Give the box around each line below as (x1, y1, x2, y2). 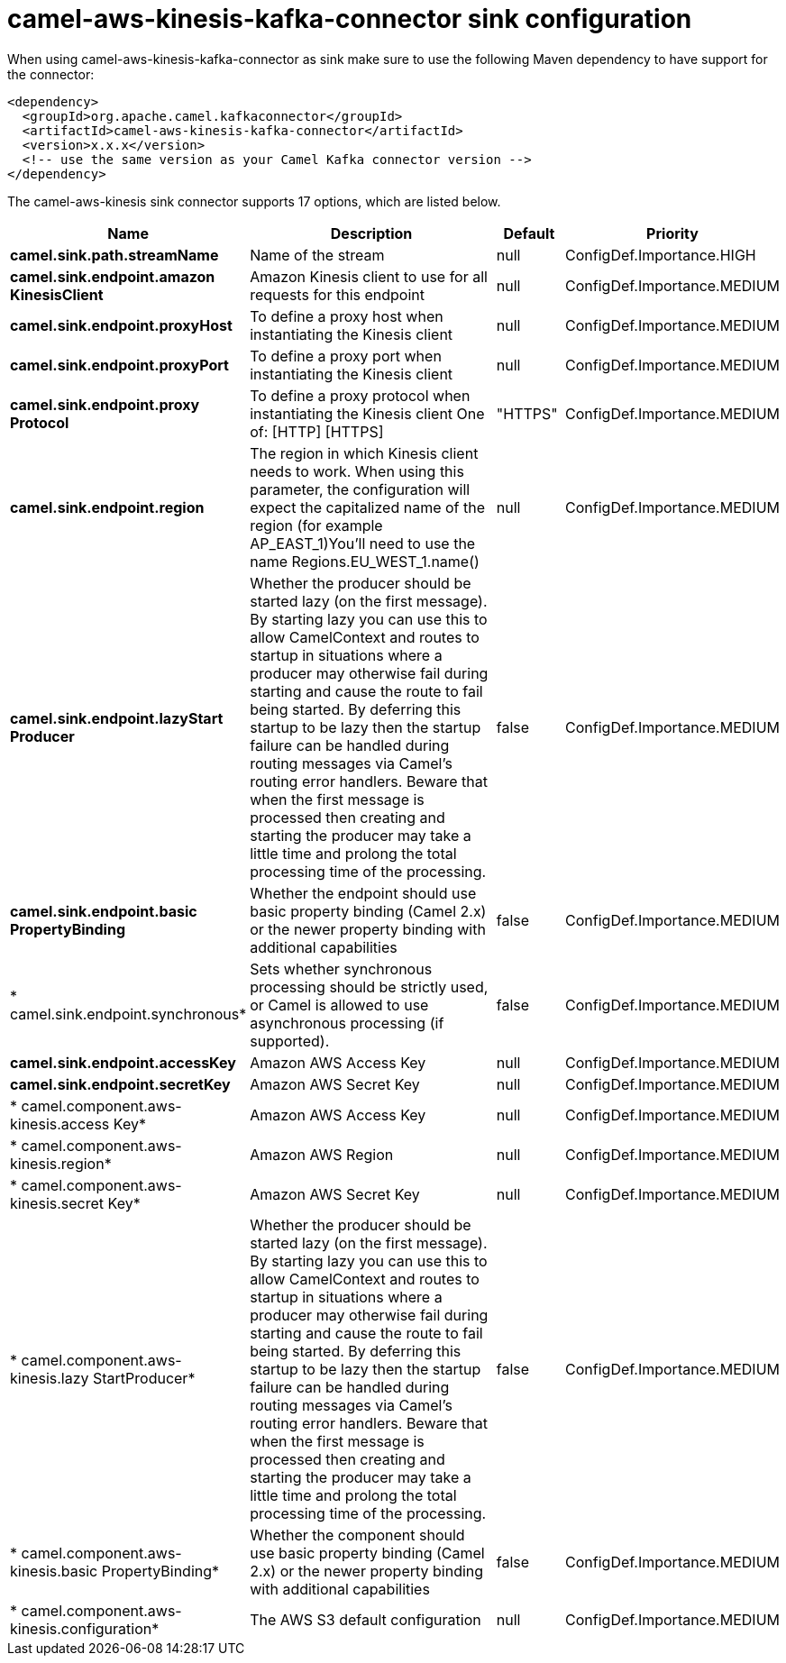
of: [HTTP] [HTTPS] (250, 422, 384, 441)
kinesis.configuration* (10, 1619, 160, 1638)
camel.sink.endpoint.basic (10, 901, 197, 920)
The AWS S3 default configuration (250, 1610, 481, 1629)
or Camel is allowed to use (250, 995, 429, 1014)
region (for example (250, 516, 383, 535)
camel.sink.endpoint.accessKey (10, 1053, 236, 1072)
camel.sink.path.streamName (10, 245, 219, 264)
